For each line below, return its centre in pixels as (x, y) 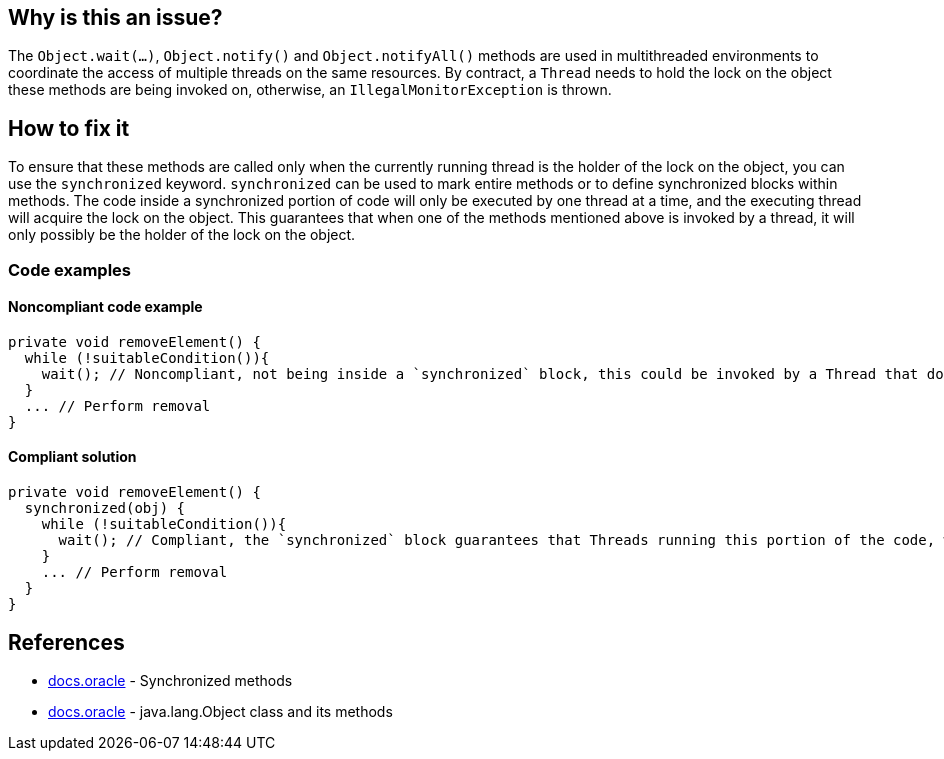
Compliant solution (72, 457)
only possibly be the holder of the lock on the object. (182, 235)
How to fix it (69, 128)
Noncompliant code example (105, 307)
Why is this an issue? (115, 17)
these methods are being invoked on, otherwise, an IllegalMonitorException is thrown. (310, 90)
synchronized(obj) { (105, 508)
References (66, 642)
